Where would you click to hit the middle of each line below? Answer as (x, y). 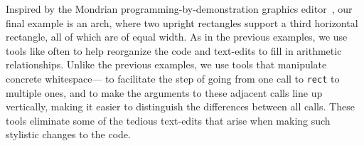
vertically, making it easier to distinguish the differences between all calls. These (180, 106)
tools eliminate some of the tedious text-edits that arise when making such (168, 120)
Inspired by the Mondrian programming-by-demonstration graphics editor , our (179, 9)
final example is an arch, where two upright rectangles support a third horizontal (182, 22)
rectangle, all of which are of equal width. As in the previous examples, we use (177, 37)
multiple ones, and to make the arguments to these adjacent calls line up (164, 92)
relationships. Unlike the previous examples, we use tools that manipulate (166, 64)
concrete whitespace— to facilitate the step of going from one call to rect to (173, 78)
